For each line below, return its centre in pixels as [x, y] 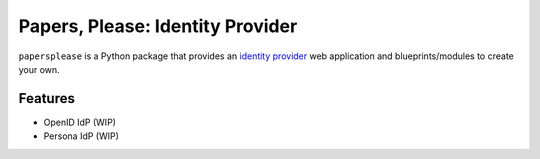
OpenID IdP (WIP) [80, 122]
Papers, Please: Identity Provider [158, 26]
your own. [39, 69]
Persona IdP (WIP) [81, 136]
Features [46, 98]
